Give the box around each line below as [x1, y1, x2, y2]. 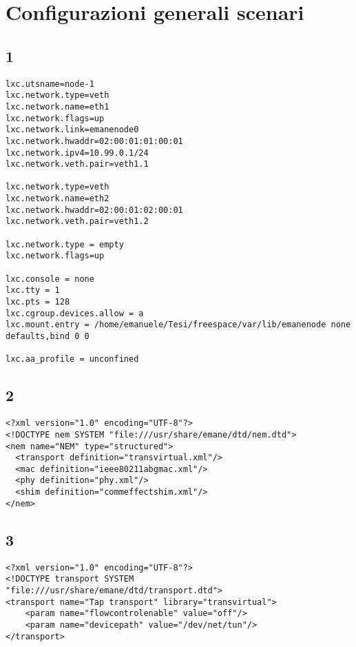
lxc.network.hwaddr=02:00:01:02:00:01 [6, 205, 183, 215]
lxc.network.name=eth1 [6, 101, 109, 112]
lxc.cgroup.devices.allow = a [6, 308, 144, 318]
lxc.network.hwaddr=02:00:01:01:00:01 [6, 136, 183, 146]
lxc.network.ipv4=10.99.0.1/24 [6, 147, 149, 158]
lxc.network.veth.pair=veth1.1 [6, 159, 149, 170]
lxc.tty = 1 [6, 285, 60, 296]
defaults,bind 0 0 [6, 331, 90, 342]
